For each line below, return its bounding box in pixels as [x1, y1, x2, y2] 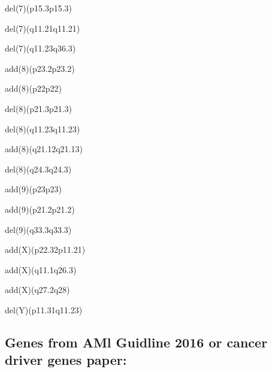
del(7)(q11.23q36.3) [5, 42, 76, 55]
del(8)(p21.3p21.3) [5, 102, 72, 114]
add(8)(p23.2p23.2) [5, 62, 75, 74]
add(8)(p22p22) [5, 82, 62, 95]
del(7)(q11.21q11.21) [5, 22, 80, 34]
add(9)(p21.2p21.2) [5, 202, 75, 215]
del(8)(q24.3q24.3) [5, 162, 72, 175]
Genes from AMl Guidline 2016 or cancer [5, 332, 268, 351]
